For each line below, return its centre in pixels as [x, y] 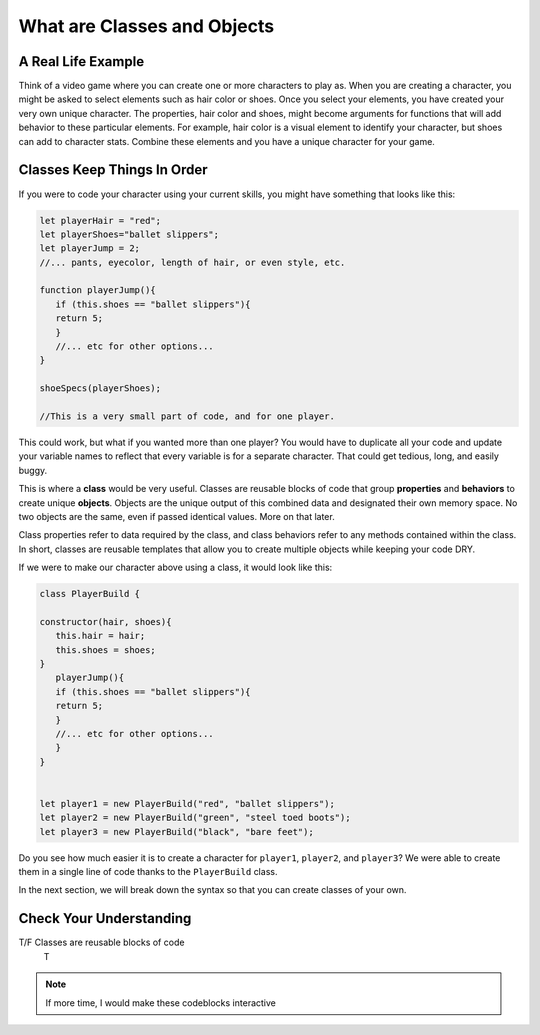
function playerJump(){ [98, 290]
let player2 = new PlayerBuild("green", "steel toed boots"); [195, 818]
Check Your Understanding [105, 918]
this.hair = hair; [100, 636]
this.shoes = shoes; [106, 649]
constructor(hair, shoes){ [105, 621]
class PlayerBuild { [89, 594]
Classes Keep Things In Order [113, 170]
